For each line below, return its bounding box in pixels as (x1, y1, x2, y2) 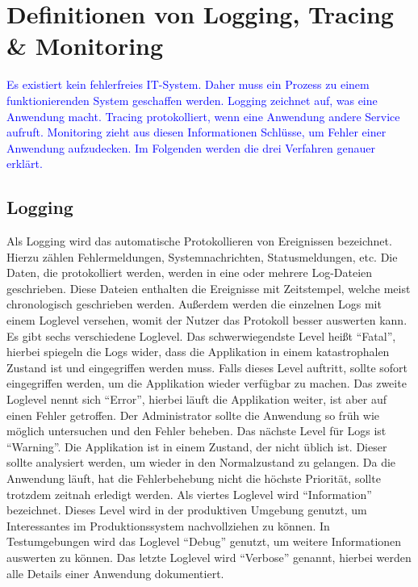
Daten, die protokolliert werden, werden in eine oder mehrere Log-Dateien (6, 264, 373, 281)
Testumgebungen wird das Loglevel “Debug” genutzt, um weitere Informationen (6, 533, 402, 550)
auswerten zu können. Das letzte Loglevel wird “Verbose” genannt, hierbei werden (6, 548, 412, 565)
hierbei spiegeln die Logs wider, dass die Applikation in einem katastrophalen (6, 343, 390, 360)
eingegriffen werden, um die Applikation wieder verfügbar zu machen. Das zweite (6, 375, 407, 392)
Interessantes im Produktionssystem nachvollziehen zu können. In (6, 517, 330, 534)
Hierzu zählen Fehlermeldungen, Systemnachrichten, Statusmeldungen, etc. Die (6, 248, 398, 265)
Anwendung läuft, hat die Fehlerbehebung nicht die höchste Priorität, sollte (6, 469, 381, 486)
